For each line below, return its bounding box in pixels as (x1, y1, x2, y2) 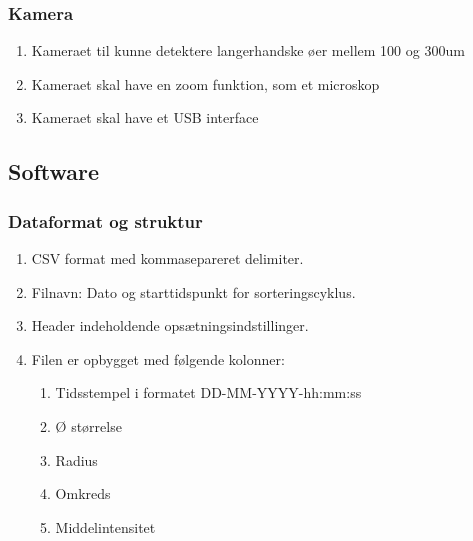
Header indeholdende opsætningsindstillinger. (31, 315, 309, 336)
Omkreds (55, 483, 111, 504)
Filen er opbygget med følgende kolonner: (31, 348, 285, 369)
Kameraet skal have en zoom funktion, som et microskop (31, 73, 380, 94)
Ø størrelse (55, 415, 122, 436)
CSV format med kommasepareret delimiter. (31, 248, 304, 268)
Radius (55, 449, 98, 470)
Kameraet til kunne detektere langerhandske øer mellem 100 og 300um (31, 40, 465, 61)
